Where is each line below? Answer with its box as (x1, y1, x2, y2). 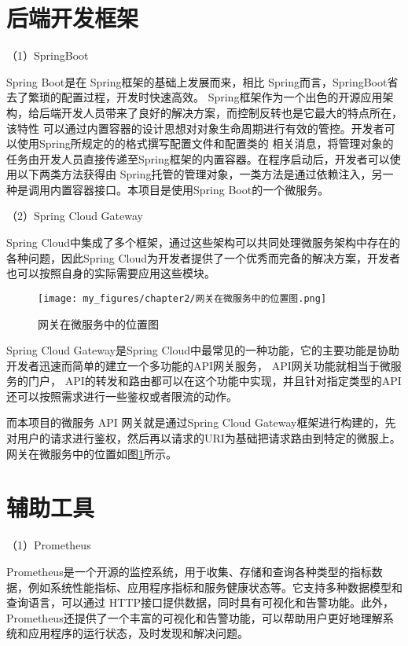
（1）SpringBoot (6, 47, 89, 64)
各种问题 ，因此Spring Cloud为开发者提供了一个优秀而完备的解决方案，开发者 (6, 249, 400, 266)
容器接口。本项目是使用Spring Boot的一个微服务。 (72, 181, 329, 197)
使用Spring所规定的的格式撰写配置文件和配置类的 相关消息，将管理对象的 (17, 135, 394, 152)
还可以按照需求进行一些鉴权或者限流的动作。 (6, 387, 237, 404)
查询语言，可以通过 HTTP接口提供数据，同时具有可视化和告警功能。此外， (6, 594, 394, 611)
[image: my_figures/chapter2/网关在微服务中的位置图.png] (38, 292, 327, 304)
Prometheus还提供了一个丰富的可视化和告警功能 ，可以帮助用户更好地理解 (6, 609, 383, 626)
